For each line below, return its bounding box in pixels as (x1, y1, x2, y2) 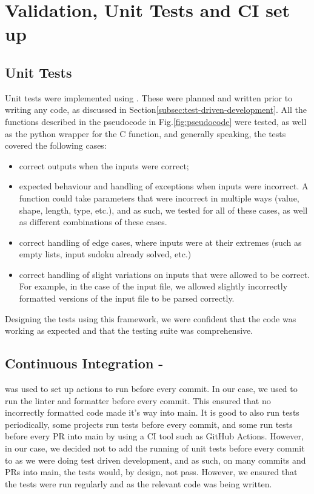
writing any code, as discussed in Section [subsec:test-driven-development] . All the (5, 103, 307, 116)
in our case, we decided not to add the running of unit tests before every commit (5, 442, 305, 455)
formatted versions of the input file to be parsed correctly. (19, 292, 235, 305)
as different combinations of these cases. (19, 215, 167, 228)
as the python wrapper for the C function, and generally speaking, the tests (5, 127, 286, 140)
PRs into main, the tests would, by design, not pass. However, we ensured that (5, 465, 298, 478)
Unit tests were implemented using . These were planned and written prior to (5, 91, 293, 104)
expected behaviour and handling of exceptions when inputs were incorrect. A (19, 180, 309, 192)
